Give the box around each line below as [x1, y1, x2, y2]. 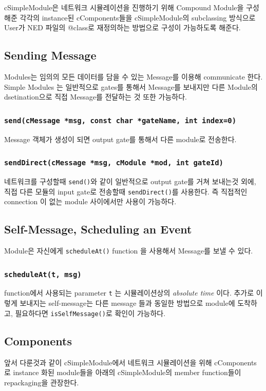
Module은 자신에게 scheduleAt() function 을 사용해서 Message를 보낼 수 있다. [4, 245, 253, 256]
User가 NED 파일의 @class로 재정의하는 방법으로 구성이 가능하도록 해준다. [4, 22, 241, 33]
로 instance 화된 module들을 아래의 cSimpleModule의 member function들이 [4, 367, 241, 378]
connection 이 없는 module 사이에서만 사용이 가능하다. [4, 196, 177, 207]
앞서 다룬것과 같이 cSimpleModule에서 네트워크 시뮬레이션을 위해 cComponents [4, 357, 257, 367]
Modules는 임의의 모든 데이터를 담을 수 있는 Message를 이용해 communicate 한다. [4, 71, 263, 82]
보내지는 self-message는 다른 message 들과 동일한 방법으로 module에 [20, 298, 235, 308]
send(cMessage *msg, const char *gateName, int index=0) [4, 116, 237, 125]
